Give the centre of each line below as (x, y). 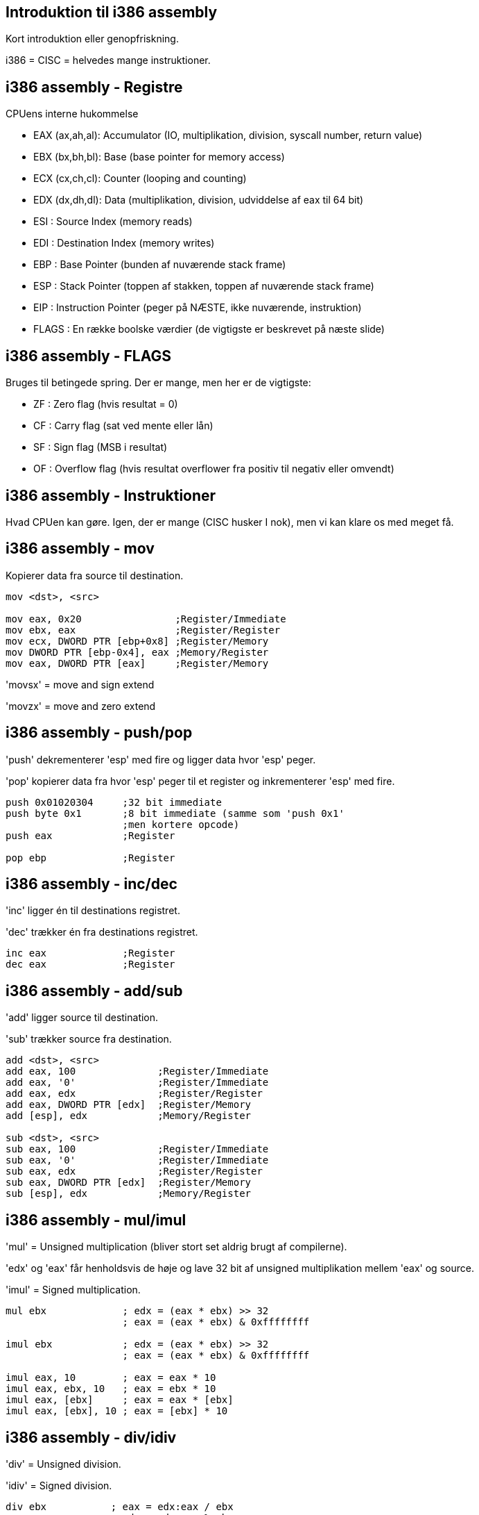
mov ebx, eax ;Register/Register (143, 630)
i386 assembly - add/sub (94, 991)
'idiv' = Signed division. (59, 1486)
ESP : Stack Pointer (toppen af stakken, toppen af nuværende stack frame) (204, 286)
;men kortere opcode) (181, 824)
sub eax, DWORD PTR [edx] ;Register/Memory (129, 1183)
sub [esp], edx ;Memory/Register (129, 1194)
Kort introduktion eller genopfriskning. (92, 39)
